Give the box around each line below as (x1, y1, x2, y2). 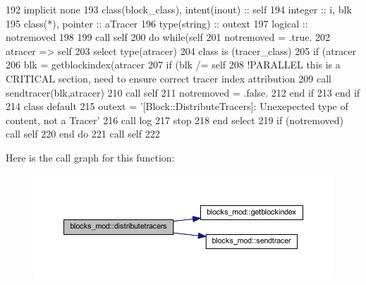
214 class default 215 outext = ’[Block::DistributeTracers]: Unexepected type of (6, 99, 348, 114)
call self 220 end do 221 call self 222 (6, 126, 160, 141)
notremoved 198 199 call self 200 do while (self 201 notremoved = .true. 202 (6, 30, 330, 44)
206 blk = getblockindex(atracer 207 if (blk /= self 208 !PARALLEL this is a (6, 57, 341, 72)
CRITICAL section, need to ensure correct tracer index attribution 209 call (6, 71, 331, 85)
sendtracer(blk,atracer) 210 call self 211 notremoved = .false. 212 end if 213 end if (6, 85, 360, 99)
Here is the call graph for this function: (6, 150, 175, 164)
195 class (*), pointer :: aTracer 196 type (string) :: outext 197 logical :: (6, 16, 308, 30)
